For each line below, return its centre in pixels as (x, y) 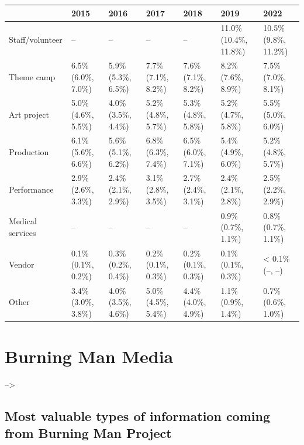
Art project (29, 114)
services (23, 232)
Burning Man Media (89, 356)
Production (29, 152)
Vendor (22, 264)
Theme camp (32, 76)
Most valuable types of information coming (137, 415)
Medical (23, 221)
